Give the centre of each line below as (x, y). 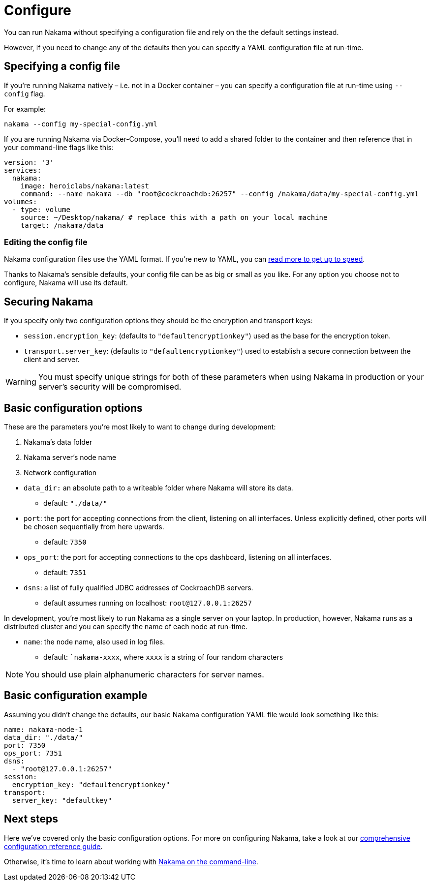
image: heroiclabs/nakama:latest (85, 186)
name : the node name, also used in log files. (94, 642)
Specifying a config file (62, 66)
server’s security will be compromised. (110, 387)
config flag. (25, 93)
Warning (21, 382)
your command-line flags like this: (59, 147)
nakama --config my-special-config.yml (81, 124)
